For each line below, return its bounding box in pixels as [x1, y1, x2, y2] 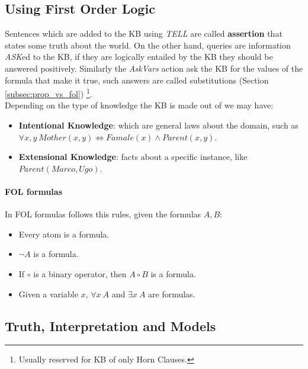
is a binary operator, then [33, 267, 127, 280]
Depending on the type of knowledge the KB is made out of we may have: [5, 99, 274, 111]
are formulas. [148, 287, 195, 300]
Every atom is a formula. [18, 227, 110, 240]
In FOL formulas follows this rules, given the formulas [5, 208, 201, 220]
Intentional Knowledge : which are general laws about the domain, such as [18, 119, 299, 131]
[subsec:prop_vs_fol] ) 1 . [5, 86, 92, 100]
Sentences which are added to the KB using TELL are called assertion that [5, 27, 283, 40]
